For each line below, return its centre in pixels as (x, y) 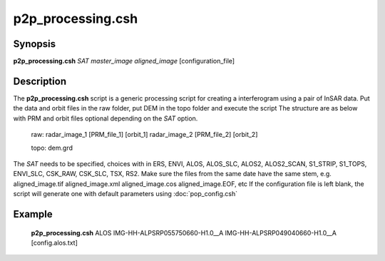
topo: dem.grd (52, 148)
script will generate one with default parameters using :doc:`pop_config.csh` (125, 194)
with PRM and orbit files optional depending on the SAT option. (106, 118)
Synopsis (35, 44)
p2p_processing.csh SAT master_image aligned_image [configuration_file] (124, 61)
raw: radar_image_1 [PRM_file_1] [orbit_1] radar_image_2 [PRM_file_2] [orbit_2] (144, 135)
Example (33, 214)
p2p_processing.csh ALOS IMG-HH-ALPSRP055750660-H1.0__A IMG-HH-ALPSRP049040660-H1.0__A (184, 232)
